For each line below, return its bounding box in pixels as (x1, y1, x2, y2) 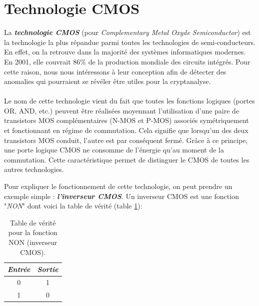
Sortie (37, 264, 58, 274)
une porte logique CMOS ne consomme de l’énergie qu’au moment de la (4, 144, 224, 155)
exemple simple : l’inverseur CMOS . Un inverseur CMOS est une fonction (4, 190, 239, 201)
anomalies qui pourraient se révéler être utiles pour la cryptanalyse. (4, 76, 211, 86)
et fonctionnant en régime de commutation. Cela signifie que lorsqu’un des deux (4, 125, 248, 135)
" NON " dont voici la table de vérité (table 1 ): (4, 200, 142, 211)
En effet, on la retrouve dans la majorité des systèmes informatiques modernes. (4, 46, 246, 57)
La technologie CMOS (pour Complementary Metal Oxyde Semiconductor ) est (4, 27, 251, 37)
